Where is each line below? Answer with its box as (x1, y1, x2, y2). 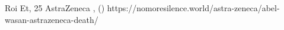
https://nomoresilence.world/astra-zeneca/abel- (107, 2, 280, 14)
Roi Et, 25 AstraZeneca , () (5, 2, 105, 14)
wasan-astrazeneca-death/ (5, 13, 98, 25)
